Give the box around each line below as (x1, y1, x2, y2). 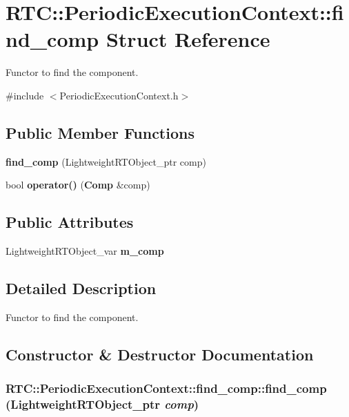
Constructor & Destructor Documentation (6, 343, 314, 365)
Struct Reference (106, 25, 270, 53)
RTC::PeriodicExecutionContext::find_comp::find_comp (6, 380, 327, 397)
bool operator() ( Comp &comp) (6, 177, 150, 192)
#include (6, 88, 44, 102)
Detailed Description (6, 278, 157, 299)
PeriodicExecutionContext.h (59, 88, 179, 102)
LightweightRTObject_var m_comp (6, 244, 164, 258)
